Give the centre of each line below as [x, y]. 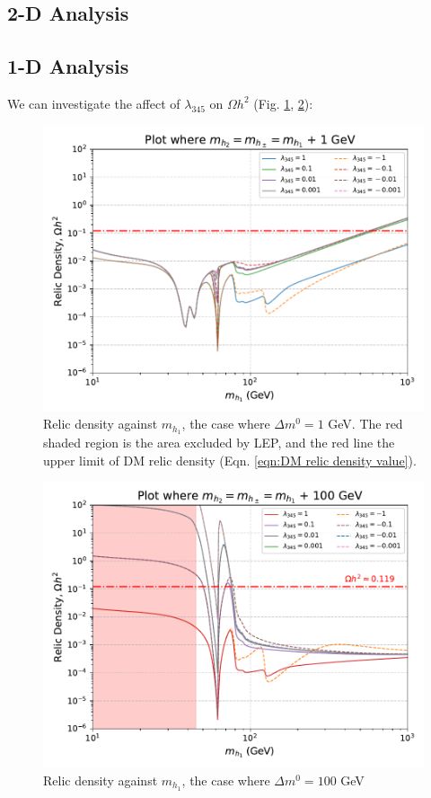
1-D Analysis [68, 66]
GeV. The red [365, 424]
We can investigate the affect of [94, 103]
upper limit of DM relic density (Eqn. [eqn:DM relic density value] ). [230, 460]
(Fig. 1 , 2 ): [283, 103]
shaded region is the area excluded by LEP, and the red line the [219, 443]
